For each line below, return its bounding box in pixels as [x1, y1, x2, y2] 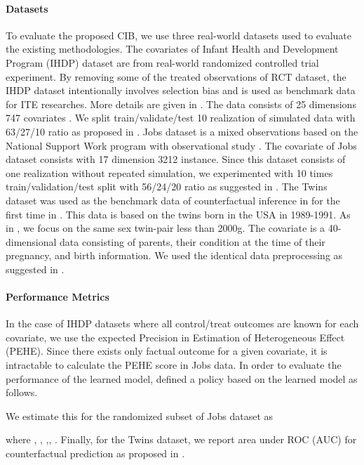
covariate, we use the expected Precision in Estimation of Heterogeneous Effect [6, 329, 345, 344]
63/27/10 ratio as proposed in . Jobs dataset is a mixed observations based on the [6, 124, 358, 138]
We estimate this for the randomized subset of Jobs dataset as [6, 408, 274, 423]
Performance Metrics [6, 289, 109, 304]
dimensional [6, 234, 57, 249]
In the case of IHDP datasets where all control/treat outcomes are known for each [6, 316, 359, 331]
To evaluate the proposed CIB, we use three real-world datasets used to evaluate [6, 27, 351, 42]
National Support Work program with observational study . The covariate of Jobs [6, 138, 357, 152]
